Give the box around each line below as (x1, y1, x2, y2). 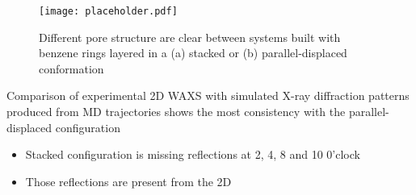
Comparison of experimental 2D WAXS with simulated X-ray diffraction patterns (6, 87, 410, 104)
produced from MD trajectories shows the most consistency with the (6, 103, 346, 120)
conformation (39, 60, 104, 77)
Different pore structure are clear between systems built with (39, 28, 341, 45)
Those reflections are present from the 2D (25, 172, 232, 189)
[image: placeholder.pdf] (39, 6, 178, 17)
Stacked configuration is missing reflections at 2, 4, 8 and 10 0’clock (25, 146, 360, 163)
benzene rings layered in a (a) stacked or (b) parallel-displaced (39, 44, 347, 61)
